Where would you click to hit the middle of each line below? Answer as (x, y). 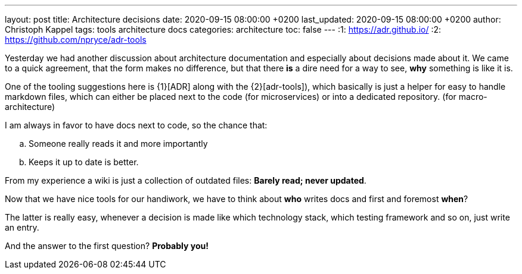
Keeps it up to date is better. (84, 162)
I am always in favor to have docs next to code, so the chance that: (136, 125)
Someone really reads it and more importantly (118, 144)
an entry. (22, 227)
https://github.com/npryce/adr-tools (76, 40)
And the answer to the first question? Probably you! (107, 246)
